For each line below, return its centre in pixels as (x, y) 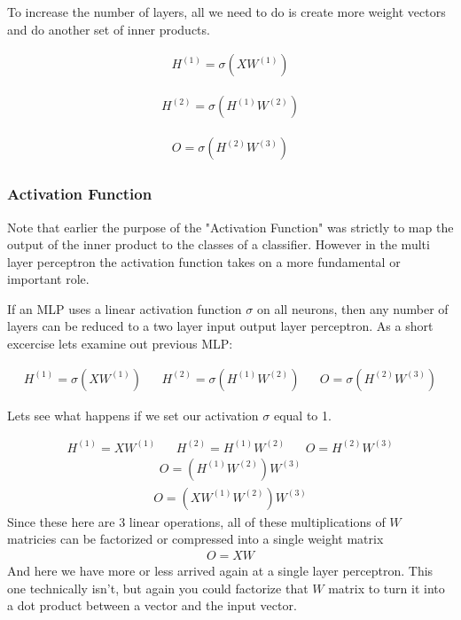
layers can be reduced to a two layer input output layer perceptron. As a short (220, 326)
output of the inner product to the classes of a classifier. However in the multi (219, 244)
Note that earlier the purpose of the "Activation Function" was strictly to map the (230, 227)
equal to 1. (302, 415)
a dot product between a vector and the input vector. (152, 605)
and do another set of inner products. (109, 29)
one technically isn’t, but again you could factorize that (158, 588)
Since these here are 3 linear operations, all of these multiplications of (196, 521)
